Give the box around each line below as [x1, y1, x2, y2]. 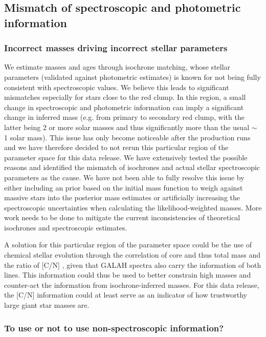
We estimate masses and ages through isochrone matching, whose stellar [4, 61, 231, 72]
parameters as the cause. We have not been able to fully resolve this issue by [4, 172, 245, 182]
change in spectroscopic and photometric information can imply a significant [4, 101, 244, 112]
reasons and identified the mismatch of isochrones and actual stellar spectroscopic [4, 162, 260, 173]
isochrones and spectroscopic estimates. [4, 222, 127, 233]
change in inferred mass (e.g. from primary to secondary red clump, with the [4, 112, 245, 122]
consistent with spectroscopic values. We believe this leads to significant [4, 81, 229, 92]
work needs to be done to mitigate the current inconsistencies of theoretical [4, 212, 240, 223]
